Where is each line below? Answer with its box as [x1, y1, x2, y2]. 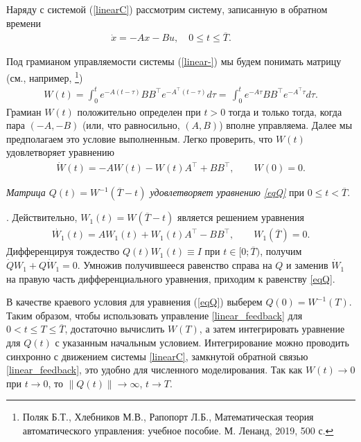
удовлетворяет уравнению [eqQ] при [150, 185, 304, 200]
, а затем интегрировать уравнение [199, 321, 345, 336]
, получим [260, 244, 302, 258]
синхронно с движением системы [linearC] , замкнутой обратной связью [6, 348, 308, 363]
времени [6, 15, 41, 30]
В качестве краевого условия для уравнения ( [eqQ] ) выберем [6, 294, 263, 309]
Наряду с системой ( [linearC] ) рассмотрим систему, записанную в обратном [6, 2, 328, 16]
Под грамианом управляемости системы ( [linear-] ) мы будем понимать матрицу [6, 54, 342, 69]
